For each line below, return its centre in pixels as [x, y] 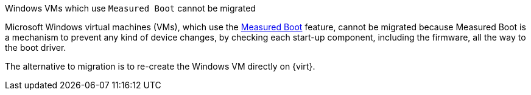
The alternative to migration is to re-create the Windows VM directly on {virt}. [160, 66]
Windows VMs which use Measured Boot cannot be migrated [130, 8]
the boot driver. [36, 47]
